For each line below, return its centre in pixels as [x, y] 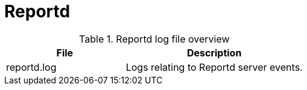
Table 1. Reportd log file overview [154, 39]
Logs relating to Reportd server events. [214, 67]
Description [214, 52]
